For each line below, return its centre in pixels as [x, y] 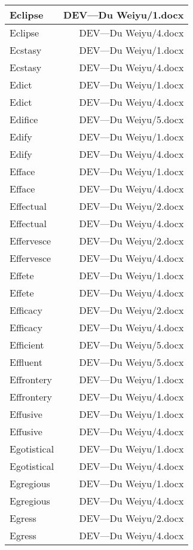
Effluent [26, 362]
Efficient [27, 345]
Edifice [24, 119]
